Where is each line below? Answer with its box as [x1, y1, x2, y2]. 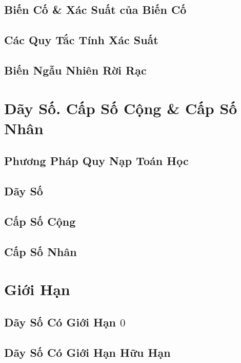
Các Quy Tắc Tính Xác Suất [4, 32, 158, 48]
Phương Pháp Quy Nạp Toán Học [4, 153, 189, 169]
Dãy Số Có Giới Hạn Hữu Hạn [4, 344, 171, 360]
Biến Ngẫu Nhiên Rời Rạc [4, 62, 147, 78]
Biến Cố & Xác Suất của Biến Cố [4, 2, 187, 17]
